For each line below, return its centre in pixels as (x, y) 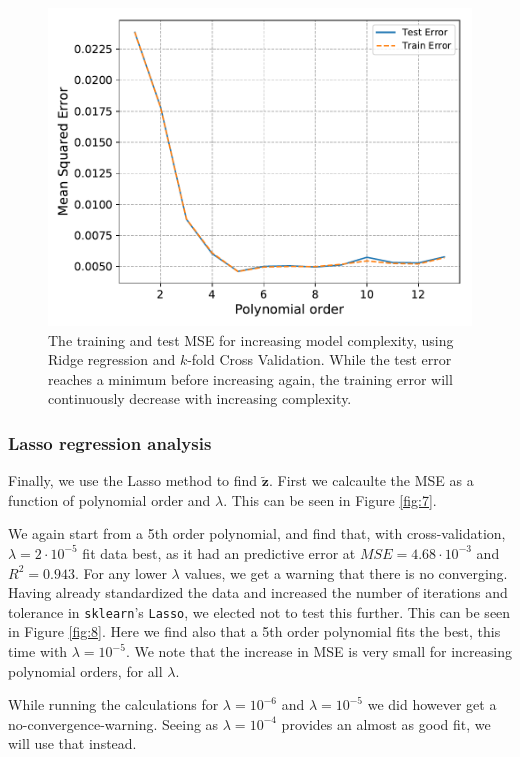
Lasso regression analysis (110, 442)
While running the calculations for (113, 704)
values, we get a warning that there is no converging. (346, 572)
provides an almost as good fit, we (386, 723)
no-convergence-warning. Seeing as (113, 723)
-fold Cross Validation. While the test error (319, 359)
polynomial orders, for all (85, 670)
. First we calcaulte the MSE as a (371, 480)
